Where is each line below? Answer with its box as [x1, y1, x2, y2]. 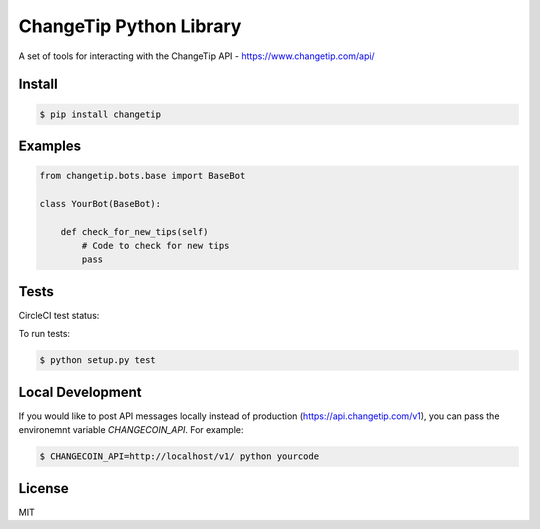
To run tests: [18, 328, 70, 340]
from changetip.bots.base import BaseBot [39, 170, 246, 182]
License [18, 480, 69, 497]
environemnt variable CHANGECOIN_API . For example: [18, 424, 244, 436]
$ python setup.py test [39, 355, 157, 366]
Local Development [18, 383, 142, 400]
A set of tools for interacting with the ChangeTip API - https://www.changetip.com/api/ [18, 50, 375, 62]
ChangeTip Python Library [18, 15, 242, 37]
